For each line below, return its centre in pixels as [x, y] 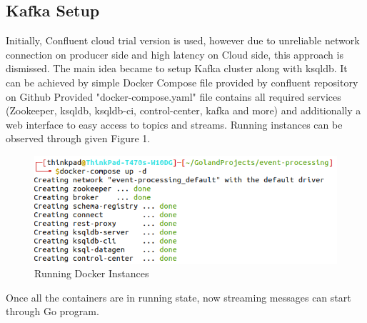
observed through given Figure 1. [78, 138]
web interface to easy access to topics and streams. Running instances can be [174, 124]
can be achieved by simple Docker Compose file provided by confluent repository [182, 82]
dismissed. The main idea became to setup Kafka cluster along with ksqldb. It [177, 68]
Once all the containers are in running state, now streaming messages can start [179, 297]
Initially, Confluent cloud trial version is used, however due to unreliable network [183, 40]
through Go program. [52, 311]
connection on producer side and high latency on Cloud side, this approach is [175, 54]
